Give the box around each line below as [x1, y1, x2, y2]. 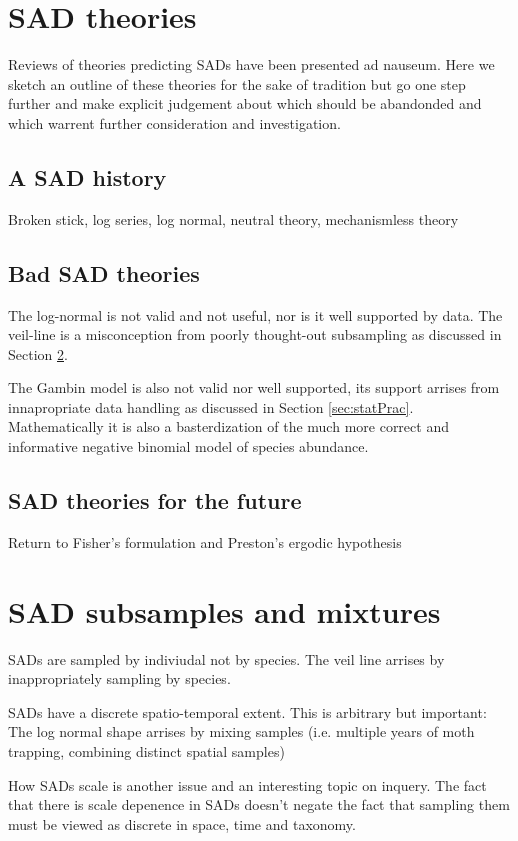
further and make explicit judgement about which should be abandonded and [8, 93, 482, 114]
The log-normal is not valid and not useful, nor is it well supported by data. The [8, 304, 503, 325]
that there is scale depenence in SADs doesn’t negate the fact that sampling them [8, 794, 510, 815]
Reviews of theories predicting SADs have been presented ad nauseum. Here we [8, 54, 495, 75]
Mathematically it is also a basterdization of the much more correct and [8, 416, 449, 437]
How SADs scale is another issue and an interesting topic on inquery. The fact [8, 774, 487, 795]
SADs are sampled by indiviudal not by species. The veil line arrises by [8, 648, 445, 669]
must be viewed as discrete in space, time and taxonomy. [8, 813, 356, 834]
